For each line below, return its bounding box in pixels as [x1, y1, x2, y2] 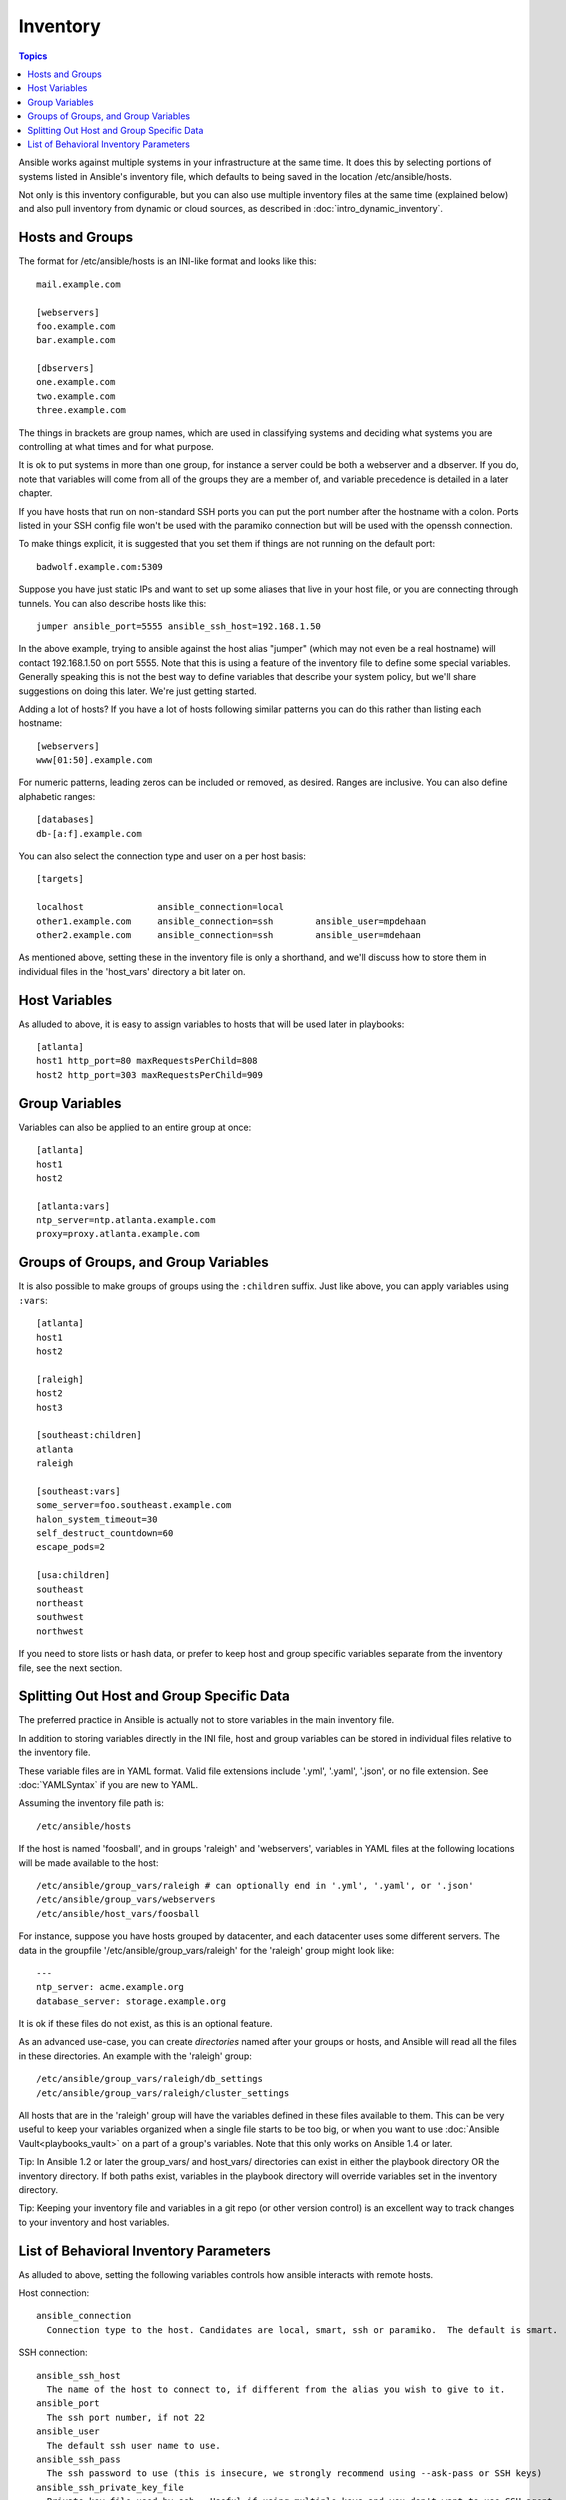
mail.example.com [36, 278, 121, 290]
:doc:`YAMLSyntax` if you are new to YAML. [18, 1779, 199, 1791]
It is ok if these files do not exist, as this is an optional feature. [18, 2018, 273, 2030]
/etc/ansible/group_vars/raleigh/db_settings [36, 2073, 264, 2085]
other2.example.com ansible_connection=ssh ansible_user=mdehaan [36, 929, 422, 940]
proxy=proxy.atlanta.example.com [36, 1228, 200, 1240]
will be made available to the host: [18, 1856, 159, 1869]
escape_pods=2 [36, 1541, 105, 1553]
